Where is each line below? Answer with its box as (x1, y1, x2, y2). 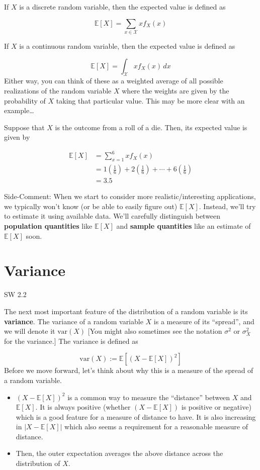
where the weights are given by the (122, 85, 229, 96)
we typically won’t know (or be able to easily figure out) (4, 201, 178, 211)
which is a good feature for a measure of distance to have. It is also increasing (16, 411, 256, 422)
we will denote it (4, 326, 55, 336)
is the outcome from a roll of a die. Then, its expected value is (55, 122, 247, 132)
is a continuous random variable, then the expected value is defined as (19, 40, 235, 51)
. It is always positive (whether (35, 402, 131, 412)
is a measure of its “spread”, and (153, 316, 254, 326)
